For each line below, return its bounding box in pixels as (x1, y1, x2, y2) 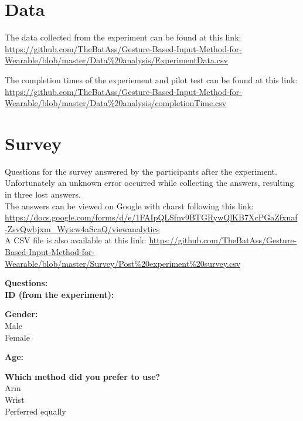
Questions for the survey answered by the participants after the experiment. (5, 165, 277, 177)
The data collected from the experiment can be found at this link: (5, 31, 241, 43)
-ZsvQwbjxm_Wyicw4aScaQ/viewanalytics (5, 222, 160, 235)
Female (5, 331, 30, 343)
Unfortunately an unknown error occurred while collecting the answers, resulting (5, 176, 294, 189)
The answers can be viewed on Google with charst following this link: (5, 199, 254, 212)
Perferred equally (5, 405, 66, 417)
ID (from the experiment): (5, 288, 114, 300)
